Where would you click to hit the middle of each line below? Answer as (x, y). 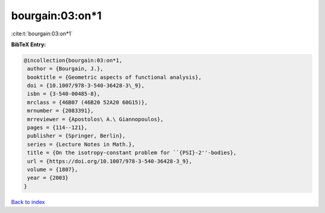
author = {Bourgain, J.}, (65, 69)
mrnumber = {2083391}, (61, 111)
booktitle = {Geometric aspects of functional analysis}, (114, 77)
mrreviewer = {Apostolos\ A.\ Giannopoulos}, (95, 119)
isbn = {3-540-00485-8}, (64, 94)
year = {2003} (48, 178)
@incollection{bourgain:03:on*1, (73, 60)
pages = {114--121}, (57, 128)
